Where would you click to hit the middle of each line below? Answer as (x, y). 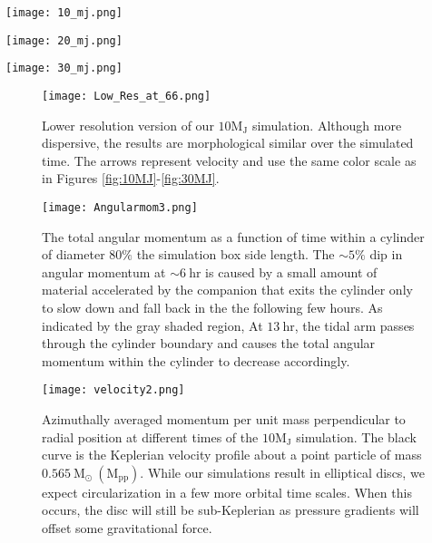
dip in (386, 254)
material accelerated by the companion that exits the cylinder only (227, 290)
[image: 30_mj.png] (64, 68)
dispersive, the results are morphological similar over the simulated (228, 143)
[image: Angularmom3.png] (120, 208)
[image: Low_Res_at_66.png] (127, 96)
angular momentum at (104, 271)
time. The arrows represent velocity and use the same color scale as (229, 160)
